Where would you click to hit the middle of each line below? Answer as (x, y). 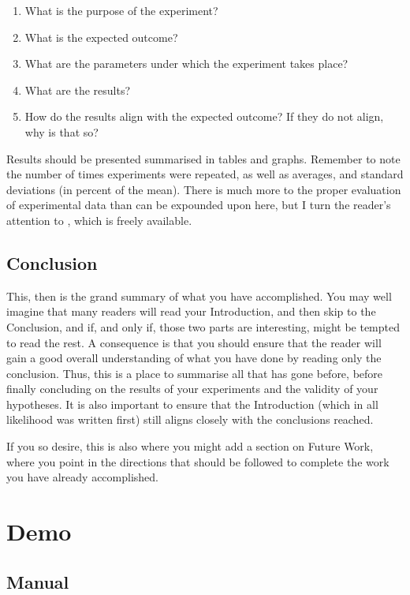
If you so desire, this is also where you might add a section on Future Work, (190, 446)
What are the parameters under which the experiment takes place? (186, 64)
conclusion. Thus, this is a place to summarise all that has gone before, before (195, 373)
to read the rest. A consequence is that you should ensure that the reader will (194, 342)
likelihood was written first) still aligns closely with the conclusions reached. (190, 419)
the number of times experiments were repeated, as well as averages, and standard (205, 174)
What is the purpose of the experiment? (121, 10)
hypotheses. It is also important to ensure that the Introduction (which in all (192, 404)
